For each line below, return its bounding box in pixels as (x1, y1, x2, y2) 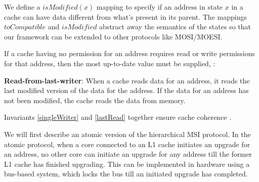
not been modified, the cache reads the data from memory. (4, 95, 186, 105)
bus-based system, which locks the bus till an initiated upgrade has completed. (4, 168, 248, 179)
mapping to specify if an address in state (96, 2, 223, 12)
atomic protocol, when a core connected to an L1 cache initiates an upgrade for (4, 139, 250, 149)
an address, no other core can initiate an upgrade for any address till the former (4, 149, 252, 159)
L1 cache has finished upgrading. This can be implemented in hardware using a (4, 158, 250, 169)
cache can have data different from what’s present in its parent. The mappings (4, 11, 247, 22)
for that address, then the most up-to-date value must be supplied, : (4, 58, 215, 68)
